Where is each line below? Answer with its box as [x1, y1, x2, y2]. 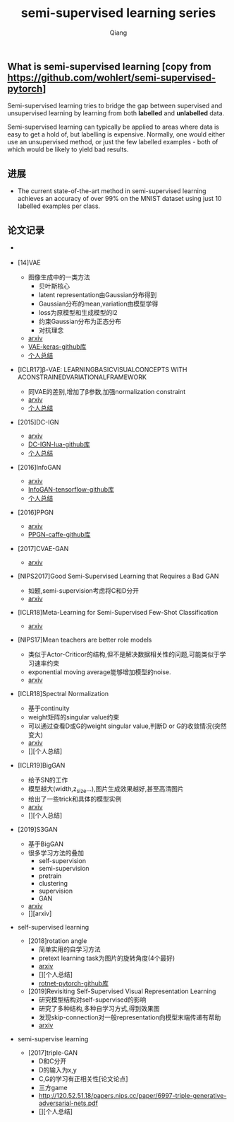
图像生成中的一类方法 [27, 273, 90, 282]
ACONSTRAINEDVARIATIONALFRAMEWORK [17, 373, 147, 381]
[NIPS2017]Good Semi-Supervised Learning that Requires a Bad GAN [17, 572, 219, 581]
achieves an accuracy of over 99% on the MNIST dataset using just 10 [17, 195, 222, 203]
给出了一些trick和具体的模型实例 [27, 794, 122, 804]
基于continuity [27, 704, 70, 712]
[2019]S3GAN [17, 826, 58, 834]
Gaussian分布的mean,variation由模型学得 [38, 299, 159, 308]
